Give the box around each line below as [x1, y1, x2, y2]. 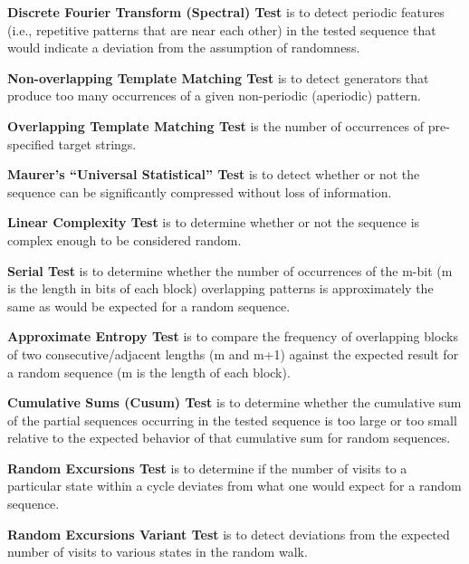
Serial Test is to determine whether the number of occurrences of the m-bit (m [7, 261, 453, 280]
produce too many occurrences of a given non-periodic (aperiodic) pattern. [7, 86, 421, 105]
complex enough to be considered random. [7, 230, 242, 249]
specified [7, 134, 54, 153]
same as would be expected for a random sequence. [7, 296, 291, 315]
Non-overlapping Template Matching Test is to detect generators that [7, 68, 429, 87]
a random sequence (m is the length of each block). [7, 362, 291, 381]
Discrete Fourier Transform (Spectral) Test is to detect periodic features [7, 3, 445, 21]
